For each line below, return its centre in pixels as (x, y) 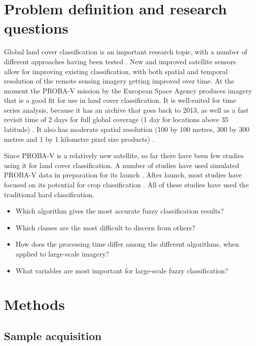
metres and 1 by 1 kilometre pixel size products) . (79, 139)
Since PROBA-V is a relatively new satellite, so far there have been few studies (124, 155)
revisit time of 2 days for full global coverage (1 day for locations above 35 (116, 119)
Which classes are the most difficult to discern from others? (105, 227)
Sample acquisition (53, 335)
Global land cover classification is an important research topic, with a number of (126, 52)
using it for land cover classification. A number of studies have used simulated (122, 165)
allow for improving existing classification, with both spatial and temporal (116, 71)
